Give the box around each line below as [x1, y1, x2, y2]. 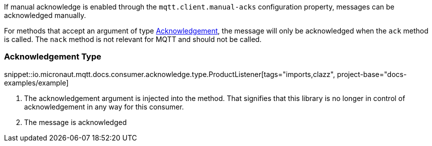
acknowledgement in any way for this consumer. [24, 102, 184, 111]
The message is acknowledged [24, 117, 127, 126]
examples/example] [4, 78, 69, 87]
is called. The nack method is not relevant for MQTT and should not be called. [4, 35, 262, 43]
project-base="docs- [337, 69, 407, 78]
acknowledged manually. [4, 11, 86, 19]
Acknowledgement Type [4, 51, 101, 62]
